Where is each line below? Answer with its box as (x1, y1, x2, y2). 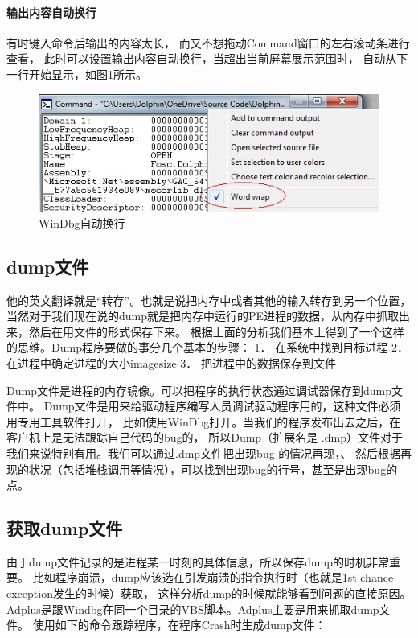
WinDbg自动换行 (39, 214, 125, 231)
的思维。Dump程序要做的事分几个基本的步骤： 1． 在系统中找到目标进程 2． (6, 339, 408, 356)
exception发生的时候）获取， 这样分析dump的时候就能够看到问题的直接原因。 (6, 585, 412, 602)
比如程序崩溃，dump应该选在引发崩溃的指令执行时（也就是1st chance (32, 569, 394, 586)
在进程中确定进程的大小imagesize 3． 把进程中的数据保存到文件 (6, 354, 336, 371)
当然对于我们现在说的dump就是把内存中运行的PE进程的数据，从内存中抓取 (6, 307, 400, 324)
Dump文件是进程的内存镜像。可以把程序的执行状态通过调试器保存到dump (6, 381, 391, 398)
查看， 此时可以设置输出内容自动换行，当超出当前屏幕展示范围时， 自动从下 (6, 50, 408, 67)
